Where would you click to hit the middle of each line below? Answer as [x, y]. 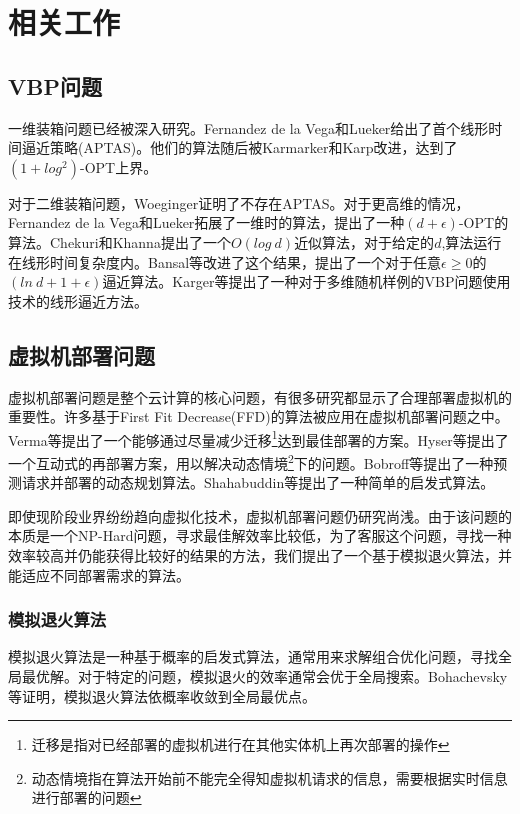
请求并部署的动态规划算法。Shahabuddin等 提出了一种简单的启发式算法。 [258, 482]
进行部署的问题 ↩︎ [86, 797]
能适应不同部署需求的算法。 [99, 574]
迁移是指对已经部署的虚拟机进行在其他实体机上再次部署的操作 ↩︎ [240, 744]
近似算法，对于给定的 [364, 241]
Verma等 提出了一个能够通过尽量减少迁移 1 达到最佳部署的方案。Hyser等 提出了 [258, 438]
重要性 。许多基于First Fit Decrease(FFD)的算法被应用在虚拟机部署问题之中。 [258, 416]
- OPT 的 [483, 222]
